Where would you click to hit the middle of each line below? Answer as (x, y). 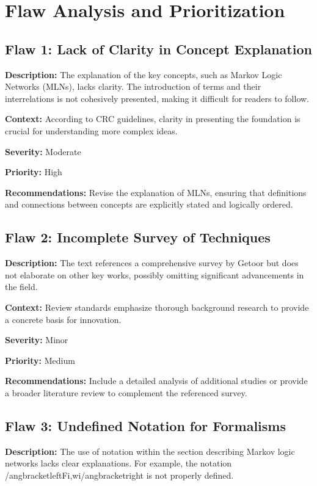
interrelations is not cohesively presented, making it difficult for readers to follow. (157, 98)
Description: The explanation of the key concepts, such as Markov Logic (144, 74)
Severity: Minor (37, 340)
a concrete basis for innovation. (63, 319)
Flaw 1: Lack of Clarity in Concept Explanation (158, 49)
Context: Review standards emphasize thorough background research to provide (157, 307)
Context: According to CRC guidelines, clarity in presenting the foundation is (153, 119)
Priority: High (34, 172)
